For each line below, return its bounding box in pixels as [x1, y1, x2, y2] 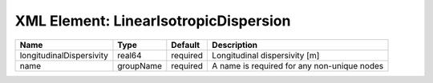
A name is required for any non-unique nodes [212, 60, 384, 71]
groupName [117, 60, 163, 71]
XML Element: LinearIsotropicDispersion [14, 12, 291, 30]
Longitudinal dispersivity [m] [212, 49, 320, 61]
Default [171, 39, 200, 50]
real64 [117, 49, 142, 61]
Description [212, 39, 258, 50]
